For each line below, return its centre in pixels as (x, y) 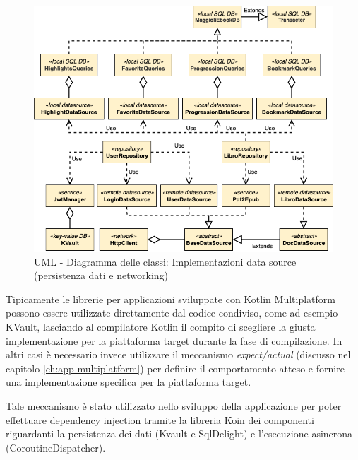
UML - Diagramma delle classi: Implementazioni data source (165, 261)
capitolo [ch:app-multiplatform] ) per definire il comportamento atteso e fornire (175, 368)
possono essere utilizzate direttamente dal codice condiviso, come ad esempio (172, 313)
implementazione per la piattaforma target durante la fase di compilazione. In (174, 340)
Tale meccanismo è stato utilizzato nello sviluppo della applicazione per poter (174, 405)
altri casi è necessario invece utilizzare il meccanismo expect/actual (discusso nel (178, 354)
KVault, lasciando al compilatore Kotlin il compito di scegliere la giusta (161, 326)
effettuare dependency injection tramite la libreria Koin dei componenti (160, 419)
